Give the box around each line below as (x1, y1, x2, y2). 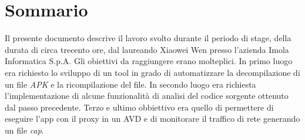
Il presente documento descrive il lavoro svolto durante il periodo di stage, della (5, 32, 291, 44)
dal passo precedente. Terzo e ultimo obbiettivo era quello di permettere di (5, 101, 274, 113)
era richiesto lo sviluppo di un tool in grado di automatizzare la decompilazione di (5, 66, 300, 78)
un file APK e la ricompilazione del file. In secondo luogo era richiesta (5, 78, 256, 90)
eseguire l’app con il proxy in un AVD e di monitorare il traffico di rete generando (5, 112, 300, 125)
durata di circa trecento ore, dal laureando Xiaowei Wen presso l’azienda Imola (5, 43, 289, 55)
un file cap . (5, 124, 44, 136)
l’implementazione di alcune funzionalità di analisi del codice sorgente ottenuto (5, 89, 289, 102)
